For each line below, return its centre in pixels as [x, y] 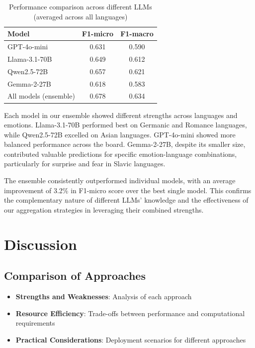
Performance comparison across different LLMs [81, 6]
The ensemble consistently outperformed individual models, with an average [120, 180]
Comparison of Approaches [75, 276]
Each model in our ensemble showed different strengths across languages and [121, 115]
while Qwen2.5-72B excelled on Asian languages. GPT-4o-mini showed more [120, 134]
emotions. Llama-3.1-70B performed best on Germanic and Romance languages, [126, 125]
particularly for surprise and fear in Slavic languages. [85, 164]
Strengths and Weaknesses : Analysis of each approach [104, 296]
